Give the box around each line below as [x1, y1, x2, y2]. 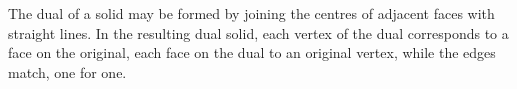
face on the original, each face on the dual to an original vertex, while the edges [8, 42, 496, 63]
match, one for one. [8, 61, 127, 82]
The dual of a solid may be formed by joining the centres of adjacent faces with [8, 3, 495, 23]
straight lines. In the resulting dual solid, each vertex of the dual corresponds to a [8, 22, 509, 43]
